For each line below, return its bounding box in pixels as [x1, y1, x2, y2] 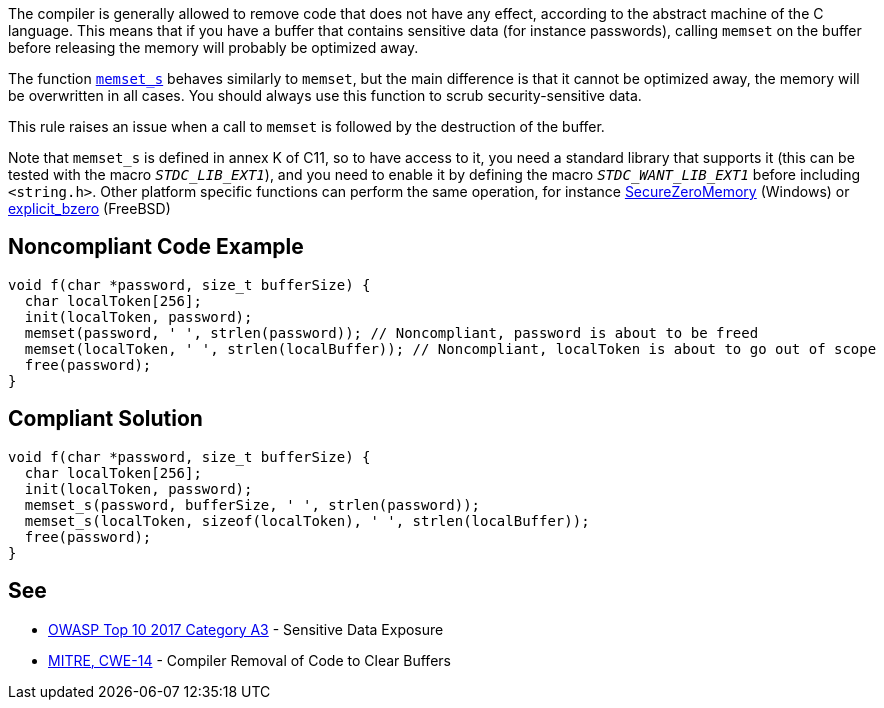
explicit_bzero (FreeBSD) [8, 200, 171, 217]
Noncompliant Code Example [8, 234, 304, 260]
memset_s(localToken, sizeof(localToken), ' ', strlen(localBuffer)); [24, 512, 590, 529]
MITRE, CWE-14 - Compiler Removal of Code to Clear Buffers [48, 651, 451, 669]
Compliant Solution [8, 406, 203, 432]
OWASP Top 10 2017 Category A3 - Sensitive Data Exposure [48, 620, 444, 638]
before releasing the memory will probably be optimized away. [8, 39, 419, 56]
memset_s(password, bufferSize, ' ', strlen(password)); [24, 496, 481, 513]
